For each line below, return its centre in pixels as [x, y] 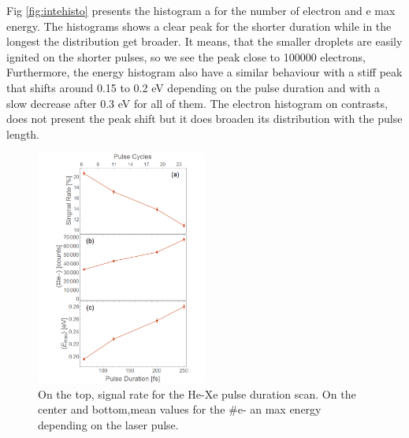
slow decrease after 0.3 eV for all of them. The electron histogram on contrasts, [197, 103]
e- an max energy [279, 409]
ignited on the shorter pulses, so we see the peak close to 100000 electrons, [186, 56]
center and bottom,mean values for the [132, 409]
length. [23, 134]
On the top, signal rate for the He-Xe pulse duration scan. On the [197, 393]
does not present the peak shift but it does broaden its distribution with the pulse [204, 119]
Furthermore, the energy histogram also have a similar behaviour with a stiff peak [204, 72]
